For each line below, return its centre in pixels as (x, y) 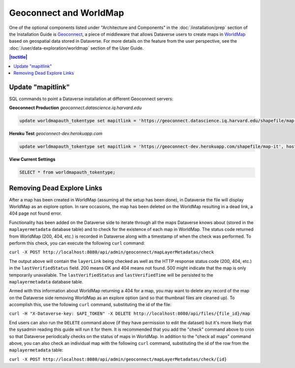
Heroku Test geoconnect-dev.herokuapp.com (56, 134)
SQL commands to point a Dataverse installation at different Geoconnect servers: (91, 99)
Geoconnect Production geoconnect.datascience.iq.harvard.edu (75, 108)
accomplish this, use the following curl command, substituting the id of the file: (90, 305)
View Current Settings (32, 159)
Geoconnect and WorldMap (67, 13)
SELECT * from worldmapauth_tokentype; (67, 172)
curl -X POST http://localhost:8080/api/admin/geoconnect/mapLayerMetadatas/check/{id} (118, 359)
